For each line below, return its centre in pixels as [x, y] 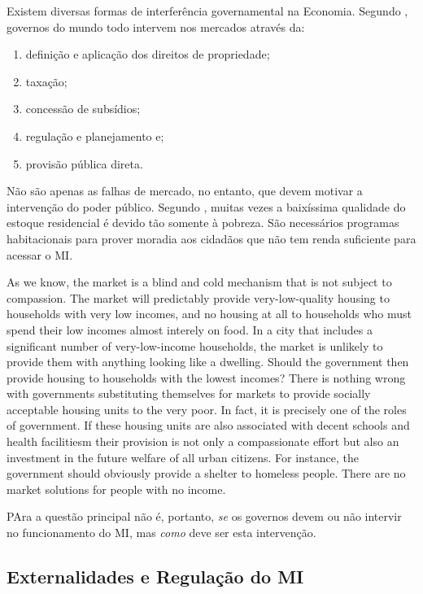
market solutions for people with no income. [116, 489]
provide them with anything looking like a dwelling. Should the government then [208, 362]
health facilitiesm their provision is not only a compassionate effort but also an [203, 441]
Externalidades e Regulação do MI [155, 577]
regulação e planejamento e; [95, 135]
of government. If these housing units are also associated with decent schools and [208, 425]
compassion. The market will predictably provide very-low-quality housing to [198, 297]
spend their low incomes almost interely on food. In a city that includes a [190, 329]
